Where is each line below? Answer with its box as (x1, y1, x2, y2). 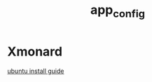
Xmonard (7, 44, 63, 59)
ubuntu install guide (7, 67, 64, 75)
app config (90, 2, 146, 20)
